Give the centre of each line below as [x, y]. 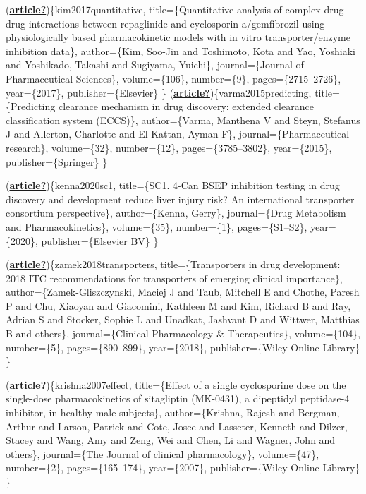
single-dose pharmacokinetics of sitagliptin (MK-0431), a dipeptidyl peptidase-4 [178, 398]
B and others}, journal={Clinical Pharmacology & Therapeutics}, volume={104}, [183, 333]
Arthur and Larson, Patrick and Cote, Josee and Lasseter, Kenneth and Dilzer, [177, 426]
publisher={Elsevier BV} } [100, 240]
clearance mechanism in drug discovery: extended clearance [186, 106]
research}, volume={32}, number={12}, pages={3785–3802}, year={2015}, [169, 147]
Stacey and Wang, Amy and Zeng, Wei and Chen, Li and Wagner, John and [171, 440]
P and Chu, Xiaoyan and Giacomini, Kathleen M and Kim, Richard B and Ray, [178, 305]
